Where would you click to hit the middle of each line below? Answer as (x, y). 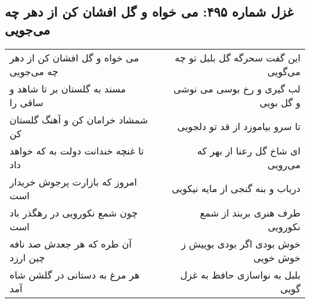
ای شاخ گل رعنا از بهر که (249, 150)
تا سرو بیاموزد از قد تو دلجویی (239, 126)
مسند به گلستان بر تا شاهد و (68, 88)
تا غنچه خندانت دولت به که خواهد (77, 150)
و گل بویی (280, 102)
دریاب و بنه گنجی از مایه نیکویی (236, 188)
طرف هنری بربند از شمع (250, 212)
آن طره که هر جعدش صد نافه (71, 243)
